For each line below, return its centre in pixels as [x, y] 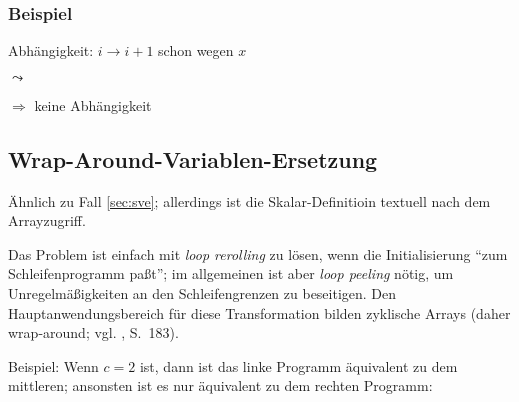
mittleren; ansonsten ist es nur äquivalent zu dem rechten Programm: [220, 385]
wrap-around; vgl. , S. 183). [93, 332]
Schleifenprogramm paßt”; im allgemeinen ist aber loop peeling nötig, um [231, 273]
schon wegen [196, 50]
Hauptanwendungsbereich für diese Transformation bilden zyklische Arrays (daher [259, 312]
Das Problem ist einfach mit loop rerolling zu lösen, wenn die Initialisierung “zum [258, 253]
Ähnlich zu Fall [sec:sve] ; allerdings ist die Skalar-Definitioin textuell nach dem [249, 200]
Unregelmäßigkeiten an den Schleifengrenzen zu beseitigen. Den [202, 292]
